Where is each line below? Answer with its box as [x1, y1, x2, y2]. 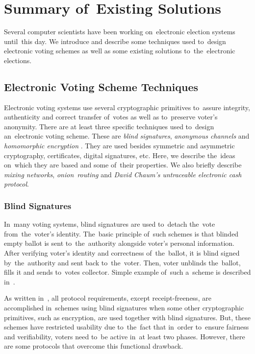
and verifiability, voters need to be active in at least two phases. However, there [4, 331, 245, 341]
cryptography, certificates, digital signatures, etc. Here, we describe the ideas [4, 150, 235, 160]
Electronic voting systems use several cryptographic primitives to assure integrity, [4, 102, 250, 112]
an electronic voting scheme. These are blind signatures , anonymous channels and [4, 131, 250, 141]
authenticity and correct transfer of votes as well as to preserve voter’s [4, 112, 218, 122]
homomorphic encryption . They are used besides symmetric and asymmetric [4, 141, 235, 151]
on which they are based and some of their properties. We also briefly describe [4, 160, 242, 170]
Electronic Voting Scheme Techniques [4, 79, 199, 94]
